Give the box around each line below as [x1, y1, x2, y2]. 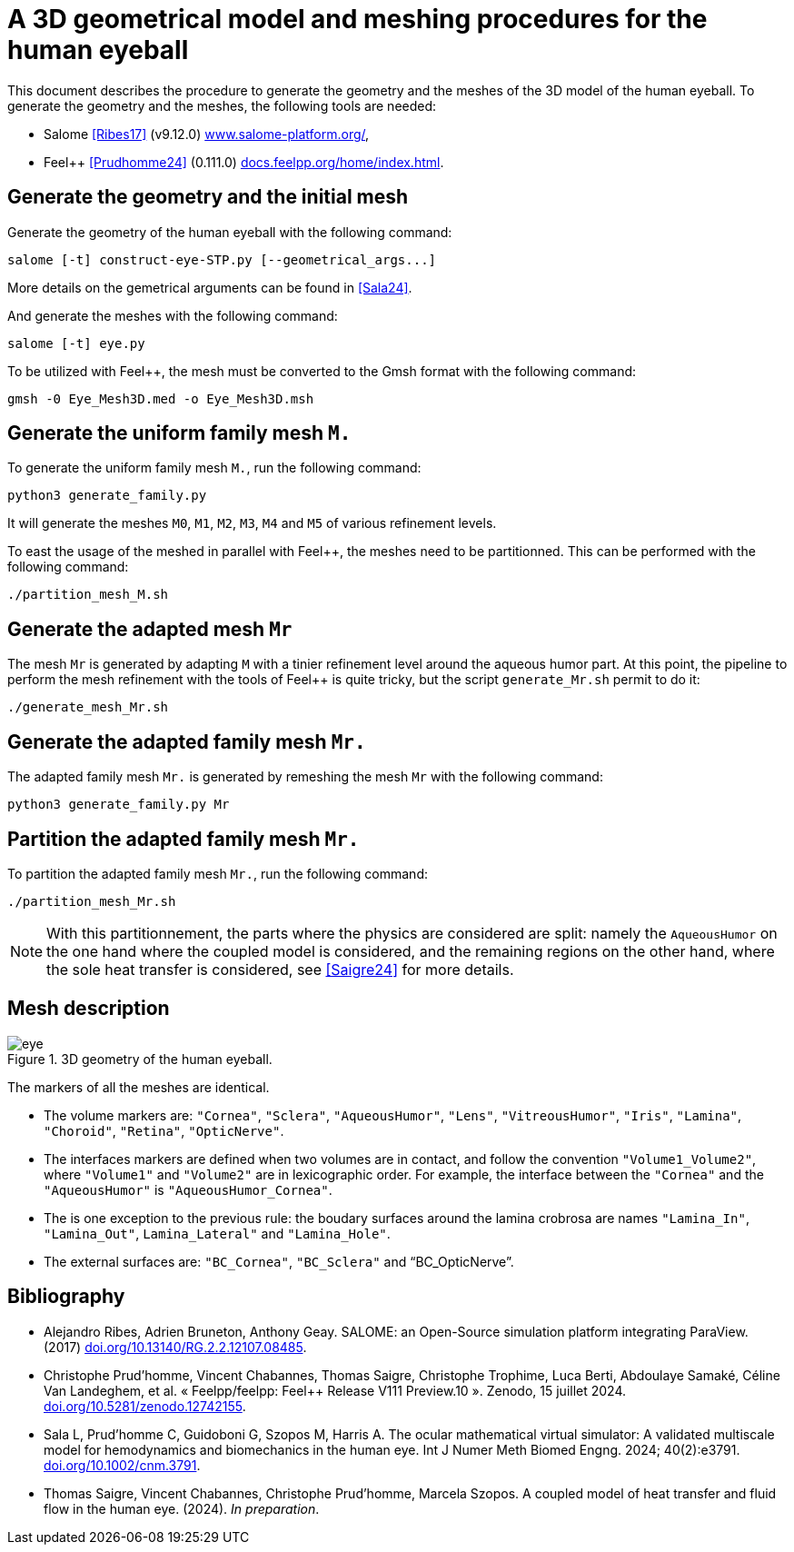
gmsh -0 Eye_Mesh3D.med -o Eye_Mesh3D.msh [7, 391, 314, 406]
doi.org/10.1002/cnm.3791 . [44, 1457, 201, 1473]
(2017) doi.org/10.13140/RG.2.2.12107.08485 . [44, 1338, 307, 1355]
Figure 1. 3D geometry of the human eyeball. [7, 1050, 273, 1067]
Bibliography [7, 1285, 125, 1308]
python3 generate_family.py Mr [7, 797, 230, 812]
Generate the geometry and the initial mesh [7, 185, 409, 209]
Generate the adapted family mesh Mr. [7, 730, 366, 753]
